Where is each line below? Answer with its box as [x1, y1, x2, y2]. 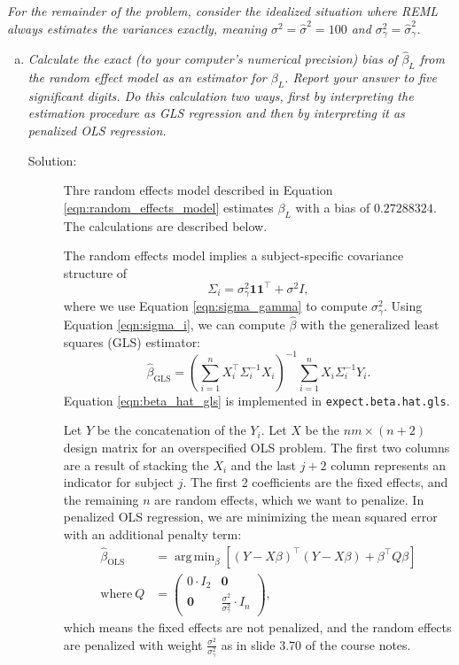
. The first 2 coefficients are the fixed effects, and [183, 473, 448, 491]
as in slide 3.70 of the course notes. [221, 635, 411, 653]
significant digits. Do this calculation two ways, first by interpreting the [27, 86, 414, 104]
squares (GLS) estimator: [63, 332, 201, 351]
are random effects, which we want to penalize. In [154, 490, 424, 508]
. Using [383, 297, 423, 315]
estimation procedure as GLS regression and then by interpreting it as [27, 104, 405, 122]
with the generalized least [300, 315, 440, 334]
